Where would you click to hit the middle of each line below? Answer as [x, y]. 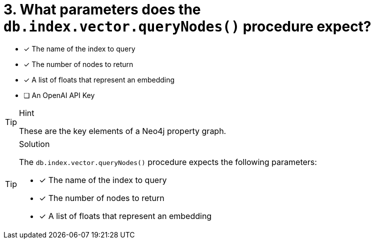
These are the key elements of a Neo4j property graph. [123, 131]
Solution [34, 144]
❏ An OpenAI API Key [59, 95]
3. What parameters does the [102, 9]
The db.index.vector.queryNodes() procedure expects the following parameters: [168, 162]
